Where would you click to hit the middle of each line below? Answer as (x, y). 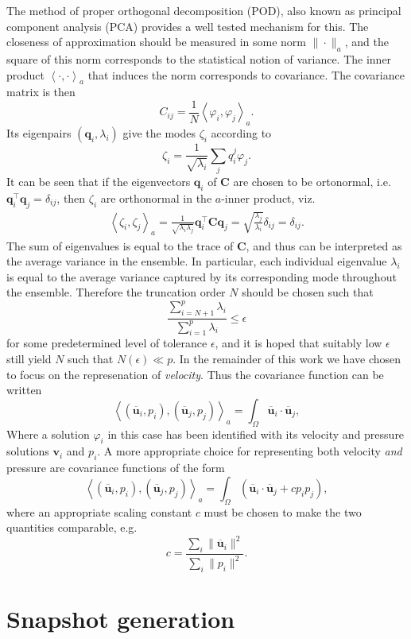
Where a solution (48, 434)
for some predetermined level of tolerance (107, 343)
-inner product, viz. (268, 198)
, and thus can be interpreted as (324, 245)
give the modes (159, 133)
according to (241, 133)
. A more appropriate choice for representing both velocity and (250, 451)
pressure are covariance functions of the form (116, 468)
